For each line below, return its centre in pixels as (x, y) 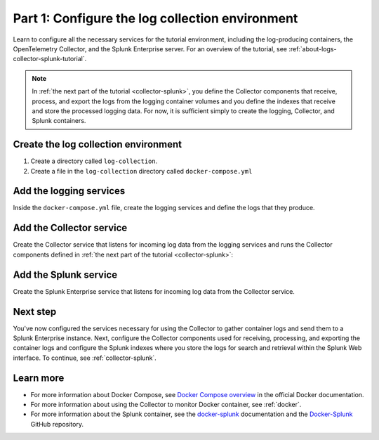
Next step (35, 312)
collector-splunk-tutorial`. (50, 59)
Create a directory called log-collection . (94, 161)
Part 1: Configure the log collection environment (155, 18)
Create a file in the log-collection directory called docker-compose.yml (141, 171)
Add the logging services (69, 191)
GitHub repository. (57, 424)
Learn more (39, 378)
